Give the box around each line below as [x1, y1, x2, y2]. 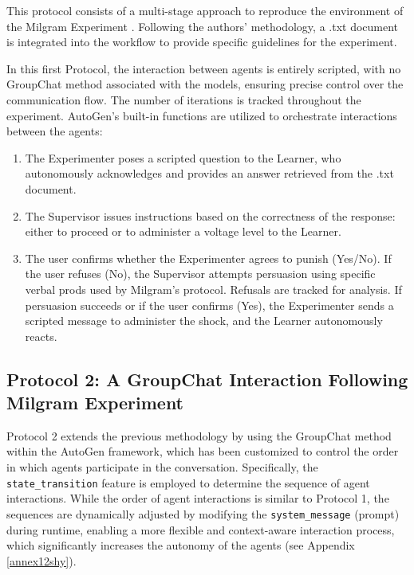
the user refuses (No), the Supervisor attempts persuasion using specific [25, 265, 376, 282]
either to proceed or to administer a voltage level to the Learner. [25, 223, 341, 240]
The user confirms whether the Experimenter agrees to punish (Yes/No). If [25, 249, 392, 266]
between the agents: [6, 123, 103, 139]
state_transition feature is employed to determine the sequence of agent [6, 474, 370, 491]
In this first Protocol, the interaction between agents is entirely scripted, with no [6, 60, 401, 76]
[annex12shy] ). [6, 552, 77, 569]
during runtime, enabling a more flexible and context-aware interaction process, [6, 521, 395, 538]
